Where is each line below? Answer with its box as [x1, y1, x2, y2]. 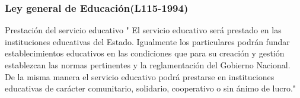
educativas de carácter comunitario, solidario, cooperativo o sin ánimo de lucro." [5, 82, 296, 94]
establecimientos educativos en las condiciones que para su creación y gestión [5, 47, 285, 59]
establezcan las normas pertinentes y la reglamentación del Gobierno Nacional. [5, 59, 291, 71]
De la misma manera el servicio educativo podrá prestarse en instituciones [5, 70, 275, 83]
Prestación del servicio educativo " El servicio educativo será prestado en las [5, 24, 282, 36]
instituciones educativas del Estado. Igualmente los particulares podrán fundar [5, 35, 290, 48]
